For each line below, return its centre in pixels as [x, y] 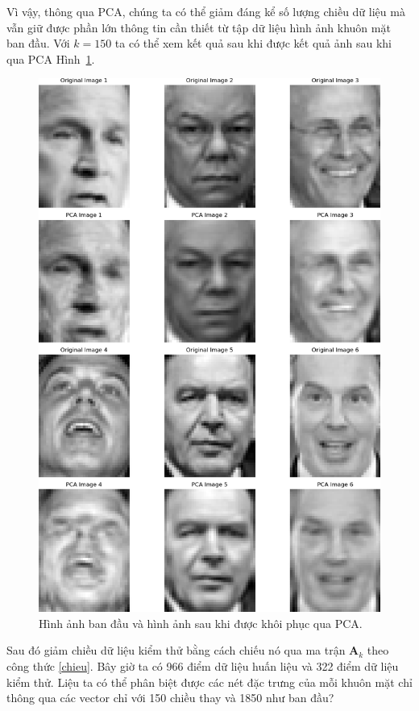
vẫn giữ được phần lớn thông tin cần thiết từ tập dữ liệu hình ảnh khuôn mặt [199, 27]
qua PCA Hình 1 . [51, 58]
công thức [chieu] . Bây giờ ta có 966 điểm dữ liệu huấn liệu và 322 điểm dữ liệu [203, 666]
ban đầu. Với [38, 43]
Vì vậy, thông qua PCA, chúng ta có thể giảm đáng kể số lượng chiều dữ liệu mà [206, 11]
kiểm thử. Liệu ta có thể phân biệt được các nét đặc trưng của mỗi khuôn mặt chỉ [209, 682]
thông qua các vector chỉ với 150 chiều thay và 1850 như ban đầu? [170, 698]
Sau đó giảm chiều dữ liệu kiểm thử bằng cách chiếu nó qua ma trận [176, 650]
